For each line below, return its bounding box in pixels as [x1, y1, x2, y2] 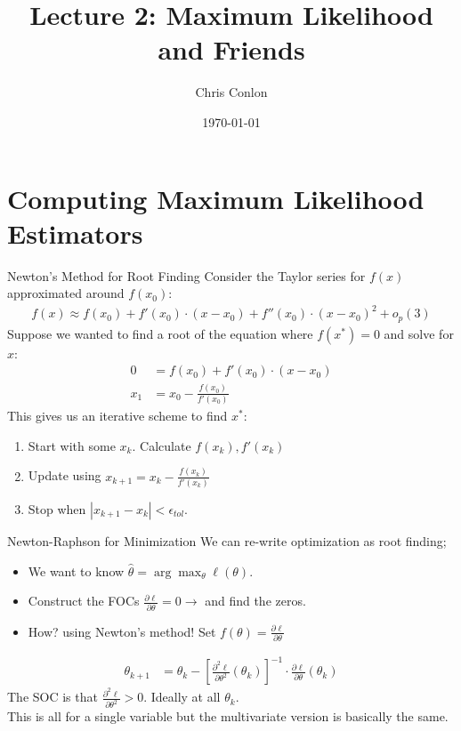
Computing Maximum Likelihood [7, 180, 425, 216]
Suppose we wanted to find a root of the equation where [7, 324, 313, 342]
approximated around [7, 284, 125, 302]
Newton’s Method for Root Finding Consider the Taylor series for [7, 266, 366, 285]
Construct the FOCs [28, 591, 140, 610]
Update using [28, 466, 101, 485]
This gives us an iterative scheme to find [7, 406, 228, 425]
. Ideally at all [143, 687, 221, 706]
